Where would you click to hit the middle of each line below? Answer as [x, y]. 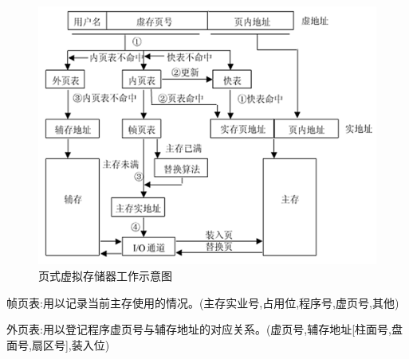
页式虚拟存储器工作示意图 [105, 276]
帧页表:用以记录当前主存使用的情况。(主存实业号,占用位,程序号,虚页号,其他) [203, 302]
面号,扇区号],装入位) [58, 344]
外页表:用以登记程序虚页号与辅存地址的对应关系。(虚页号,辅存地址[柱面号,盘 [205, 329]
